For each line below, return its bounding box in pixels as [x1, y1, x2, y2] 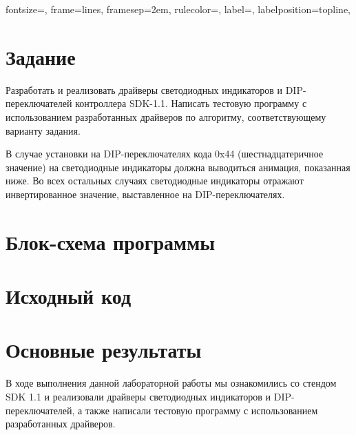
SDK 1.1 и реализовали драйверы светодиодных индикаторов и [6, 389, 271, 403]
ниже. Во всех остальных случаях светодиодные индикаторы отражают [6, 173, 304, 188]
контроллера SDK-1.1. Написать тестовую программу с [75, 96, 307, 110]
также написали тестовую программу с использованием [85, 403, 318, 417]
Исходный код [6, 282, 132, 310]
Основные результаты [6, 336, 202, 364]
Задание [6, 42, 76, 70]
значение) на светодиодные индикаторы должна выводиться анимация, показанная [6, 159, 350, 174]
